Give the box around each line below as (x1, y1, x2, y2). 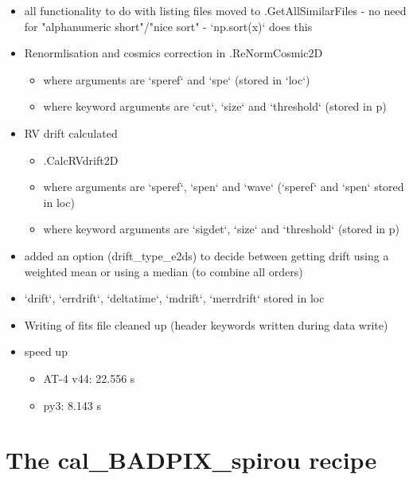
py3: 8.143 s (43, 396, 102, 413)
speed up (24, 343, 68, 360)
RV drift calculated (24, 124, 118, 141)
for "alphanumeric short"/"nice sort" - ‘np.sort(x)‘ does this (24, 18, 313, 34)
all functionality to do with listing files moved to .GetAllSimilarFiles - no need (24, 2, 407, 18)
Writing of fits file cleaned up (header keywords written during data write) (24, 316, 388, 333)
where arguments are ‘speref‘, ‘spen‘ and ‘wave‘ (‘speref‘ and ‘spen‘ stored (43, 178, 404, 195)
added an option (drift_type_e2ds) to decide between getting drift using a (24, 247, 389, 263)
